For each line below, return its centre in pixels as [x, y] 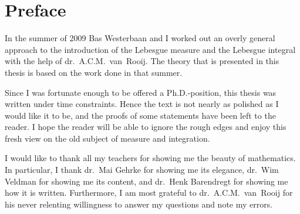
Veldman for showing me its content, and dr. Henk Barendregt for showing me [146, 181]
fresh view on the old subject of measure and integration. [107, 138]
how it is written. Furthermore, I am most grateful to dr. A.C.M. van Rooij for [149, 193]
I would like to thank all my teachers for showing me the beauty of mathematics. [150, 158]
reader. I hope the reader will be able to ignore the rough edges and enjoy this [146, 127]
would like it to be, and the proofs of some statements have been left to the [140, 115]
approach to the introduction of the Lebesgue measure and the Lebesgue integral [150, 49]
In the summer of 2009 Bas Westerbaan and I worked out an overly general [140, 38]
